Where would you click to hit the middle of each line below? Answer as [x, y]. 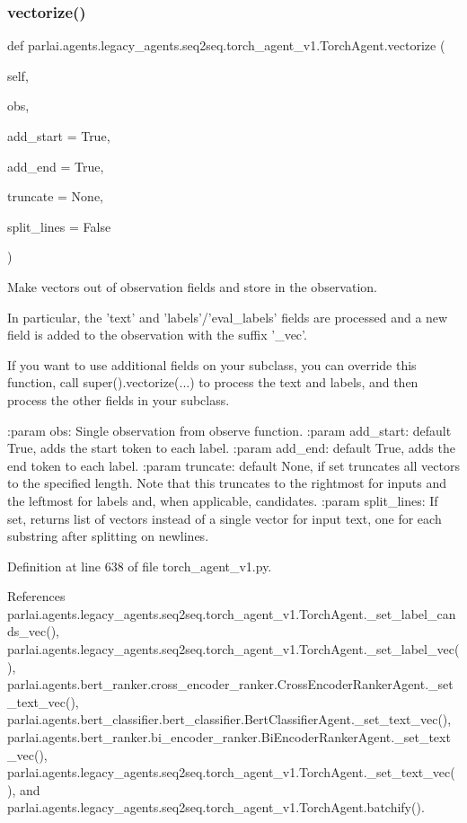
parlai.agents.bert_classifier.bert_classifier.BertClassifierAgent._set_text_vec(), [229, 719]
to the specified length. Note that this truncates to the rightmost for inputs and [227, 483]
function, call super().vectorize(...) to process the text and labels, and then [213, 382]
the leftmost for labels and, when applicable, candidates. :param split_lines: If [223, 500]
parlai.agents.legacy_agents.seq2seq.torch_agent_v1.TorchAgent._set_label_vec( [233, 649]
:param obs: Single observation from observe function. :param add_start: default [229, 430]
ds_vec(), [34, 631]
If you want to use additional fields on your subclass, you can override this [212, 364]
